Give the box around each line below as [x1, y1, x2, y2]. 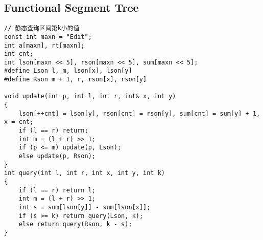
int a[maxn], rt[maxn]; [4, 41, 85, 49]
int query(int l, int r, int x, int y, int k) [4, 169, 165, 177]
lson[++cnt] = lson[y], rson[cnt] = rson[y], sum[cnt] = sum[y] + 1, [18, 110, 260, 117]
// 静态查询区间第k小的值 [4, 25, 80, 32]
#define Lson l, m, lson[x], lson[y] [4, 67, 132, 75]
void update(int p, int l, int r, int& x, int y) [4, 93, 176, 100]
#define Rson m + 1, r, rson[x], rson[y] [4, 76, 147, 83]
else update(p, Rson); [18, 152, 95, 160]
